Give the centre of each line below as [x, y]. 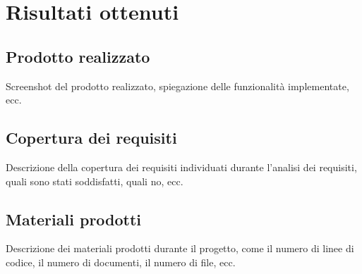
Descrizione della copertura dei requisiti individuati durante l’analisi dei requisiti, [181, 167]
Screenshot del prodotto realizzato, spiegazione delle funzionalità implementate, [177, 86]
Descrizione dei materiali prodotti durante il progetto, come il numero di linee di [180, 248]
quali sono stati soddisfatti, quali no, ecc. [95, 181]
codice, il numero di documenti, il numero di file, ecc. [121, 262]
